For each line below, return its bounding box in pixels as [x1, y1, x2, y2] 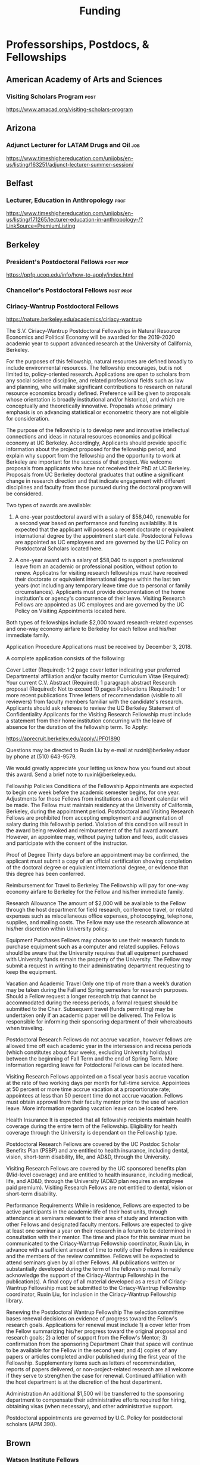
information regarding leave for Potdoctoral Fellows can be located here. [6, 1062, 184, 1069]
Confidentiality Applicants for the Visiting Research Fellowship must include [6, 711, 192, 718]
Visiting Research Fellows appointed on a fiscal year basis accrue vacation [6, 1073, 189, 1080]
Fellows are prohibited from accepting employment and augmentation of [6, 814, 183, 822]
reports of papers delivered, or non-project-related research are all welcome [6, 1366, 194, 1373]
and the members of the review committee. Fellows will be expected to [6, 1253, 180, 1260]
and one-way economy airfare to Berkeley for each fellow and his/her [6, 626, 177, 633]
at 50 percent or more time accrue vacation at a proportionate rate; [6, 1086, 171, 1093]
